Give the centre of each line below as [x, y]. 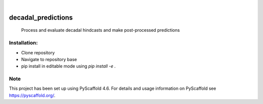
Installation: [23, 43]
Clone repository [38, 52]
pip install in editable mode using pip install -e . [69, 66]
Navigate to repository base [49, 59]
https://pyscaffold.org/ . [32, 95]
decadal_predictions [41, 17]
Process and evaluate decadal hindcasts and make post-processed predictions [101, 30]
